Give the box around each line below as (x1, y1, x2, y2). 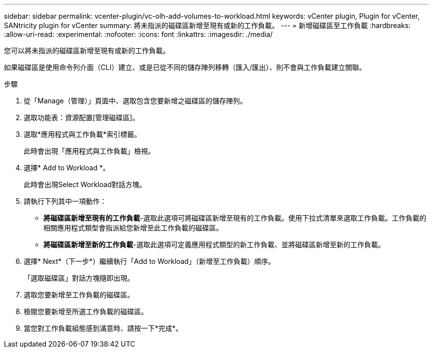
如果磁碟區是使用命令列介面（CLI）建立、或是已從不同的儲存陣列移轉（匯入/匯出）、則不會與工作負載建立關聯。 (4, 63, 366, 71)
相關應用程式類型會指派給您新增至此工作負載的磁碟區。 (43, 224, 223, 232)
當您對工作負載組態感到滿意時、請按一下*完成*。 (24, 324, 183, 332)
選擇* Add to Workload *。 (24, 163, 110, 172)
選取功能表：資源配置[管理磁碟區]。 (24, 113, 140, 122)
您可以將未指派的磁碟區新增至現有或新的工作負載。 (4, 46, 170, 55)
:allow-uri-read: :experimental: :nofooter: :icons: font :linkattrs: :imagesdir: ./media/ (4, 30, 273, 38)
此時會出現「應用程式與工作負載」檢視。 (24, 147, 155, 155)
